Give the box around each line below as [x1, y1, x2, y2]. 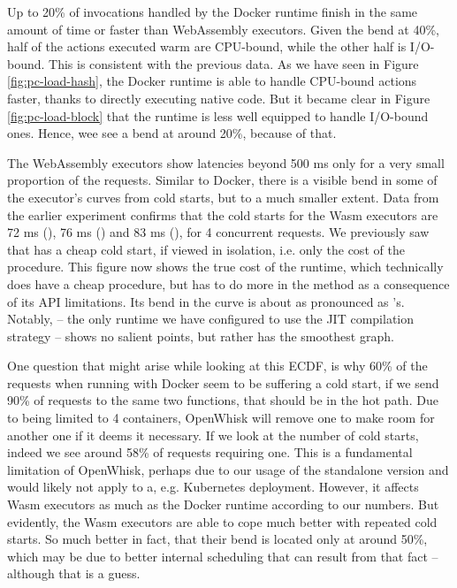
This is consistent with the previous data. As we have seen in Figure [49, 54, 419, 73]
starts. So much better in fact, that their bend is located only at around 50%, [7, 530, 428, 548]
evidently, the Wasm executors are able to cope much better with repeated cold [7, 512, 438, 531]
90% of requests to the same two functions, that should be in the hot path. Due [7, 391, 438, 409]
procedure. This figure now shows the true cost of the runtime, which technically [7, 257, 444, 276]
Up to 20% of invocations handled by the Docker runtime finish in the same [7, 3, 418, 20]
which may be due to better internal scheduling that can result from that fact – [7, 546, 438, 565]
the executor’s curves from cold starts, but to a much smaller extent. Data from [7, 187, 439, 206]
